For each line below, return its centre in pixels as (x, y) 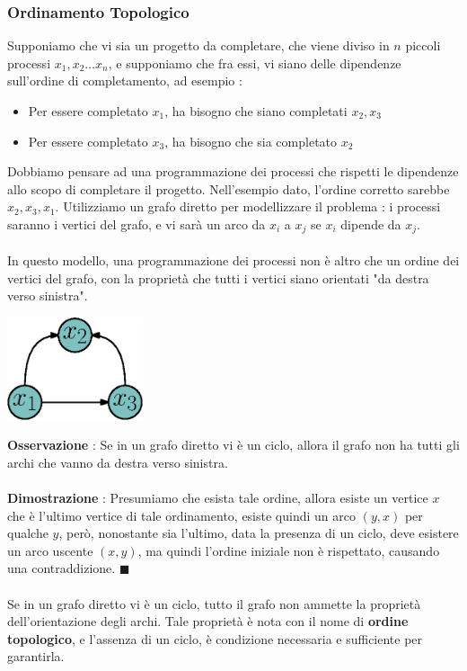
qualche (28, 533)
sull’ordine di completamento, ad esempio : (125, 81)
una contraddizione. (62, 568)
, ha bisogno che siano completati (256, 111)
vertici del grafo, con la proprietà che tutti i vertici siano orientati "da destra (218, 277)
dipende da (371, 224)
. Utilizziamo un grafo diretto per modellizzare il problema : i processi (248, 206)
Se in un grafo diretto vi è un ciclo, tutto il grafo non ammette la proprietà (214, 603)
